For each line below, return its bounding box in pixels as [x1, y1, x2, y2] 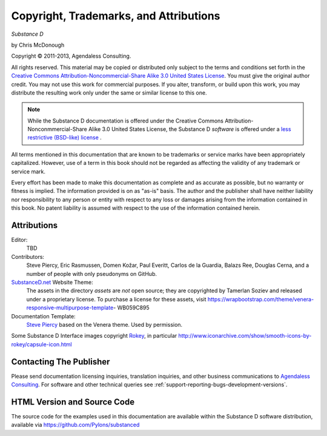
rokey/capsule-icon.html [11, 340, 72, 348]
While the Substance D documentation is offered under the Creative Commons [27, 117, 224, 124]
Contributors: [11, 253, 45, 260]
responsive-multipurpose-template [26, 304, 114, 312]
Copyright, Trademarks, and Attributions [11, 9, 220, 22]
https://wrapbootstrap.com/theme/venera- [207, 295, 314, 303]
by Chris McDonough [11, 41, 65, 49]
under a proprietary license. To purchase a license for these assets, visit [26, 295, 206, 303]
